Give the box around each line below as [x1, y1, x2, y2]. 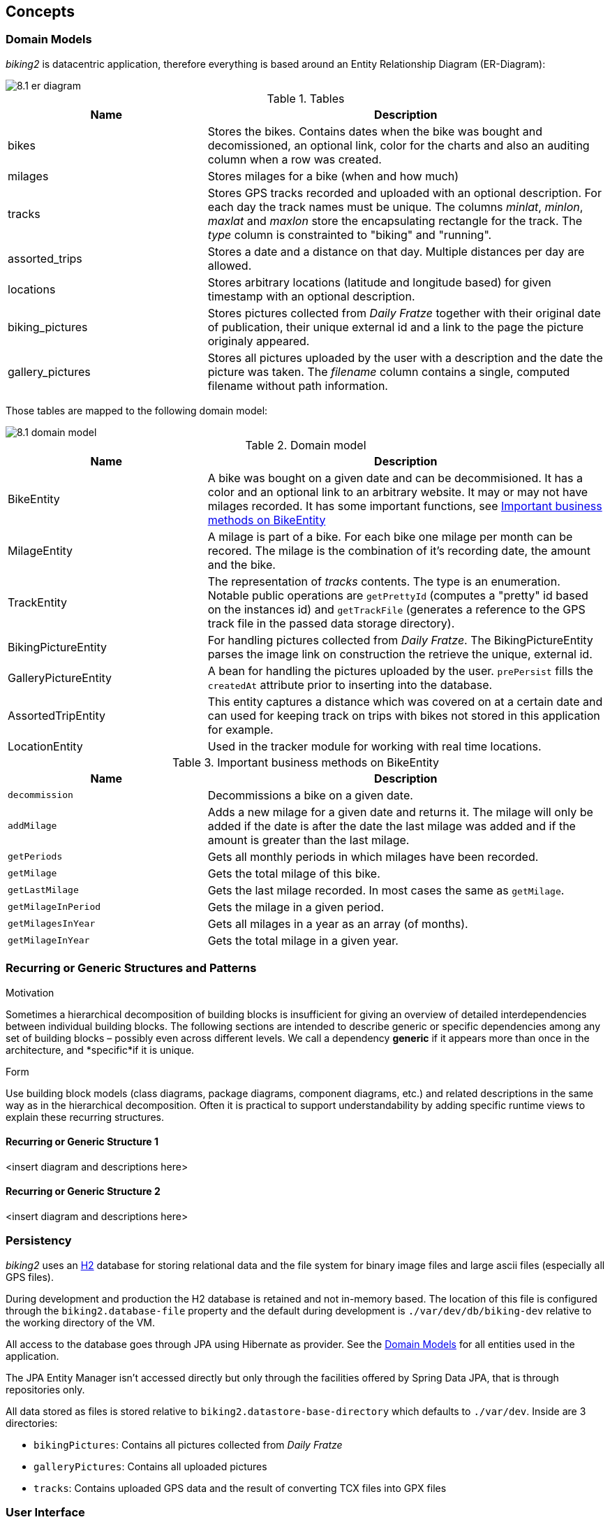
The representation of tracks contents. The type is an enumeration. [207, 574, 560, 588]
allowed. [207, 258, 252, 273]
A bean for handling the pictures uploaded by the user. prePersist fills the [207, 663, 593, 678]
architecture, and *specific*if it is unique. [6, 1043, 195, 1056]
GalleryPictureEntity [8, 670, 112, 685]
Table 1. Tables [267, 91, 345, 106]
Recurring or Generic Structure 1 [6, 1136, 159, 1148]
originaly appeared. [207, 333, 310, 348]
